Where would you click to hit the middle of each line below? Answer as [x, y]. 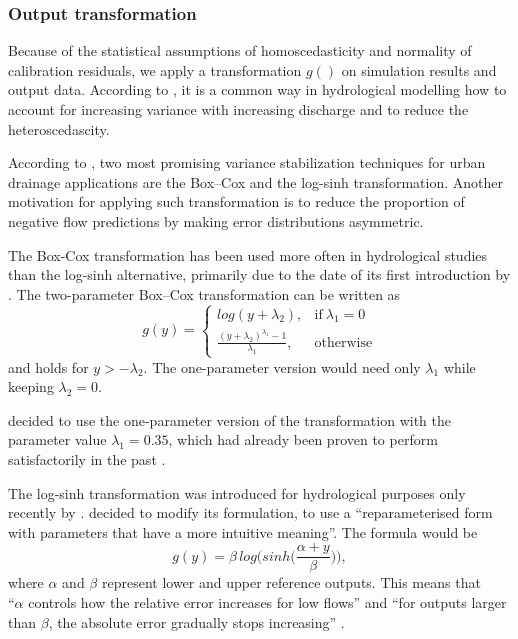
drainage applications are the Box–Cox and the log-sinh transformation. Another [255, 181]
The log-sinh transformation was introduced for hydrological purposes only [237, 492]
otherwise [343, 342]
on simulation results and [419, 69]
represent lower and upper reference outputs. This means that [291, 582]
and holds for [48, 366]
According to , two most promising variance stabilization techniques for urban [247, 162]
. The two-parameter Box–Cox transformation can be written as [204, 293]
